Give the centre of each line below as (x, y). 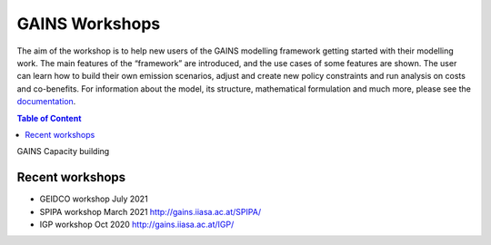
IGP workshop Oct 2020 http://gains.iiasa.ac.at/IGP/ (137, 224)
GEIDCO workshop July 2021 (94, 199)
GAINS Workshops (89, 24)
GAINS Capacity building (63, 152)
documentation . (46, 102)
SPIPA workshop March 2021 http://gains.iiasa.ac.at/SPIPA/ (150, 211)
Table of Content (49, 118)
